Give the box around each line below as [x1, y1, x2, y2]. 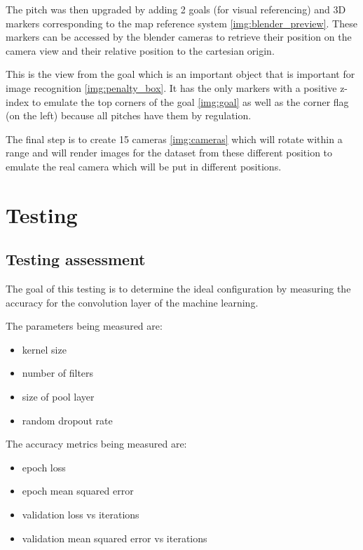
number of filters [22, 365, 94, 380]
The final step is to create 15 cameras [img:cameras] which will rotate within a [6, 131, 343, 146]
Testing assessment [6, 248, 146, 270]
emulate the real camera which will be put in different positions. [6, 159, 282, 173]
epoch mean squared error [22, 483, 134, 498]
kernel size [22, 342, 67, 356]
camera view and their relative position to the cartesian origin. [6, 43, 275, 58]
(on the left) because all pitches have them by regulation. [6, 108, 252, 123]
